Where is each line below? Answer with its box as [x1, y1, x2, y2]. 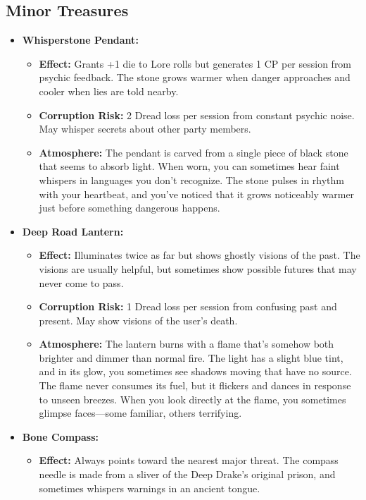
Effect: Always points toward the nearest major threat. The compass [39, 453, 339, 468]
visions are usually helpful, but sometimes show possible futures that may [39, 261, 357, 276]
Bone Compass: [22, 429, 99, 444]
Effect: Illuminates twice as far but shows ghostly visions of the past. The [39, 248, 360, 262]
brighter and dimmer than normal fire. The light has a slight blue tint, [39, 350, 343, 365]
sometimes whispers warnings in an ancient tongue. [39, 480, 260, 495]
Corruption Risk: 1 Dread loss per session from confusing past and [39, 299, 337, 314]
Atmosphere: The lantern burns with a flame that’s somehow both [39, 336, 334, 351]
